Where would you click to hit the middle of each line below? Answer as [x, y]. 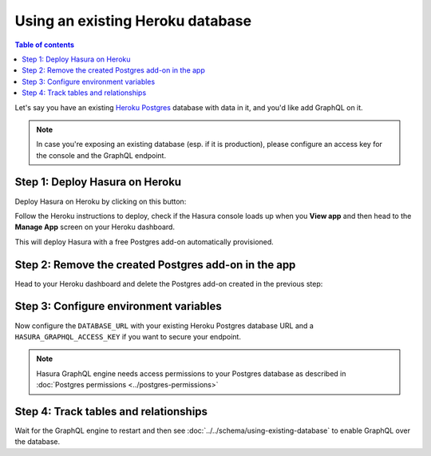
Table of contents [45, 45]
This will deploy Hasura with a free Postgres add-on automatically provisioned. [144, 242]
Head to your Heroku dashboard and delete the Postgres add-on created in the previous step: [169, 284]
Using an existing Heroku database [133, 21]
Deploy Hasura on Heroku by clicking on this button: [101, 201]
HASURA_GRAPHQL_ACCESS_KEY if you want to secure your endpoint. [128, 336]
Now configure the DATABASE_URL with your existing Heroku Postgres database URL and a [164, 325]
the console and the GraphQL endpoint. [101, 155]
